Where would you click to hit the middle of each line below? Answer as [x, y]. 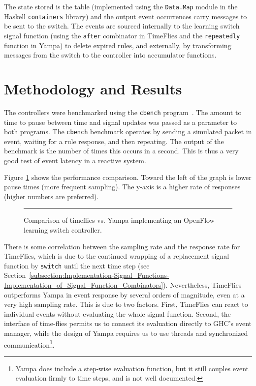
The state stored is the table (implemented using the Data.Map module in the [121, 6]
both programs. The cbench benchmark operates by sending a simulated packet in [128, 132]
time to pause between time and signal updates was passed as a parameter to [121, 122]
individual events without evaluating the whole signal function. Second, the [117, 313]
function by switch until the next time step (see [77, 265]
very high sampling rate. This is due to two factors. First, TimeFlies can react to [126, 304]
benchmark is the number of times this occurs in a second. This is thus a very [121, 151]
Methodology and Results [93, 88]
